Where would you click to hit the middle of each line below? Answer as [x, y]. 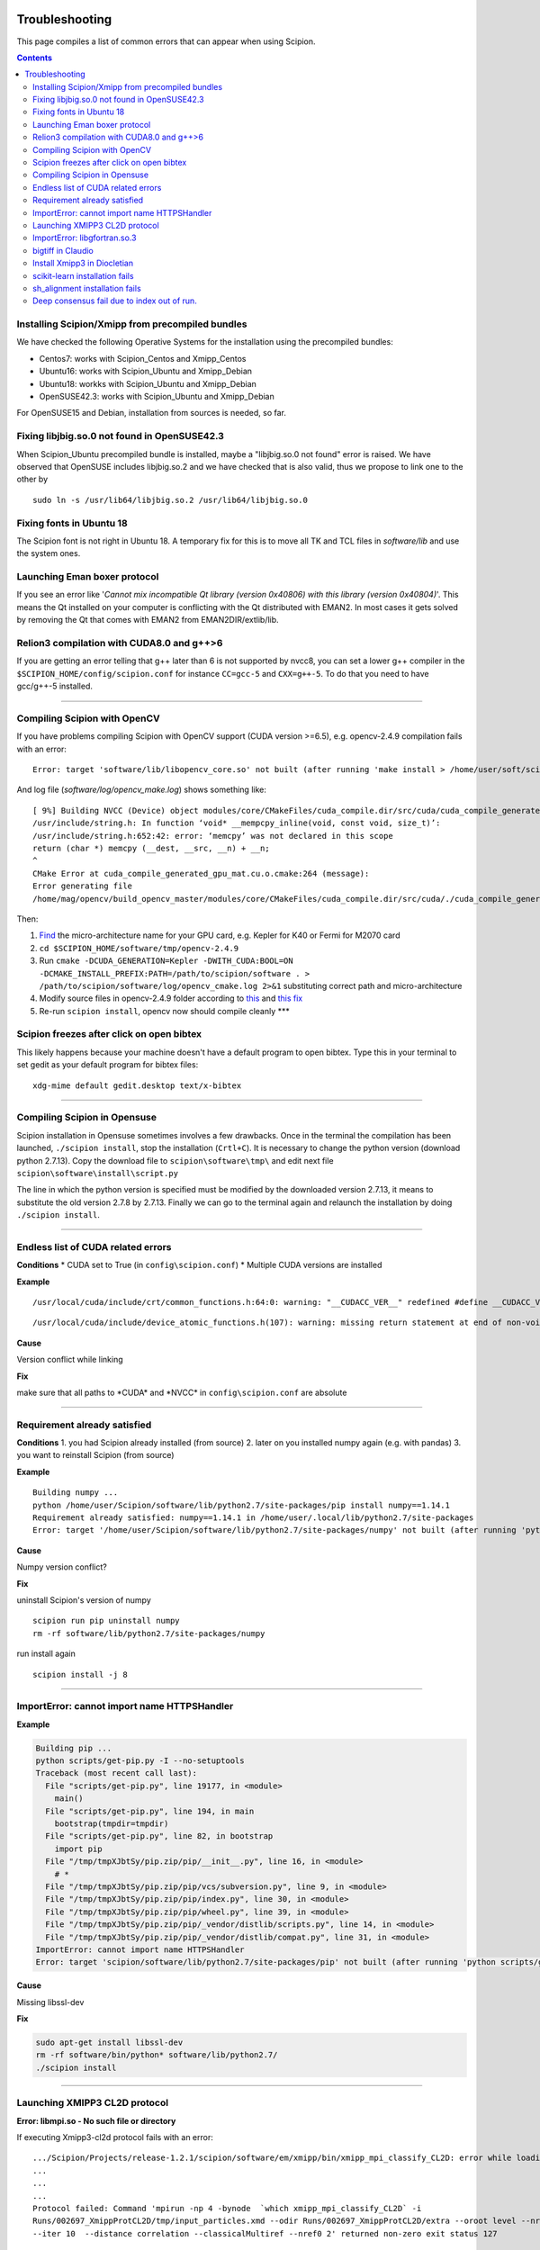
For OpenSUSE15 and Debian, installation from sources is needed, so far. [152, 413]
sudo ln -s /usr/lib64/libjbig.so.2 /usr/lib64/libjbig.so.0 [170, 500]
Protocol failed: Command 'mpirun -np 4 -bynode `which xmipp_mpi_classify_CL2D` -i [227, 2208]
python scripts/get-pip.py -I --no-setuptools [140, 1761]
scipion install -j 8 [80, 1674]
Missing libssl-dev [50, 2002]
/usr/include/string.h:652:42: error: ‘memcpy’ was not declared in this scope [213, 836]
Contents [35, 58]
